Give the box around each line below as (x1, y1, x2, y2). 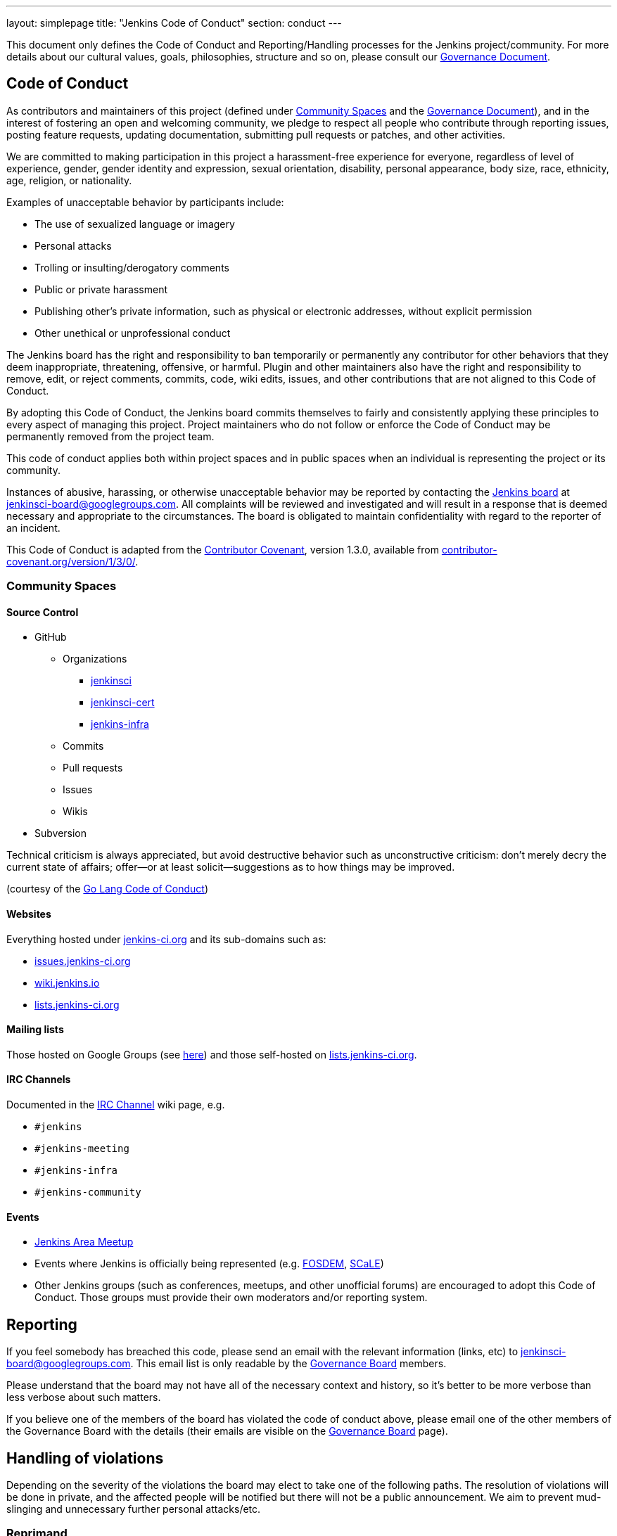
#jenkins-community (34, 1186, 141, 1198)
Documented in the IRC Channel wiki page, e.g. (6, 1099, 225, 1111)
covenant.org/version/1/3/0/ (6, 555, 136, 568)
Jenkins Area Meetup (34, 1236, 134, 1248)
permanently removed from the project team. (6, 430, 215, 442)
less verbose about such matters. (6, 1391, 161, 1404)
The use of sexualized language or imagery (34, 217, 235, 230)
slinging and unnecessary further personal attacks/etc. (6, 1503, 261, 1515)
